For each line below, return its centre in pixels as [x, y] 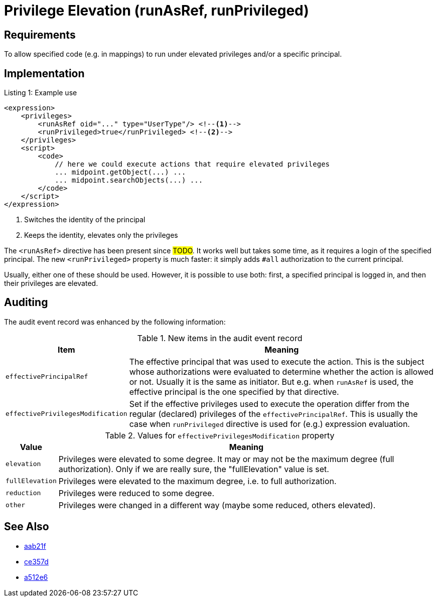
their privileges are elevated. [51, 283]
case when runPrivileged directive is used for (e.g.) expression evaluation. [269, 424]
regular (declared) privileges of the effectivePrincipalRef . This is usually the [273, 414]
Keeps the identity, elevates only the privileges [101, 235]
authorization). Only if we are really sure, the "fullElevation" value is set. [194, 469]
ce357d [36, 561]
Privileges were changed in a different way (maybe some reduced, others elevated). [217, 505]
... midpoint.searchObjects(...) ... [129, 180]
